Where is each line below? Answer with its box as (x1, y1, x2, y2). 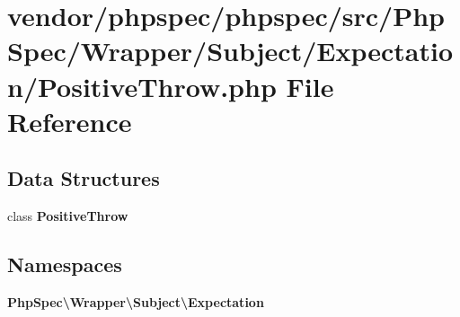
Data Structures (7, 164, 160, 192)
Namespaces (7, 251, 122, 278)
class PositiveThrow (7, 207, 128, 225)
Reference (7, 102, 132, 139)
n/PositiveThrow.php (7, 67, 277, 104)
